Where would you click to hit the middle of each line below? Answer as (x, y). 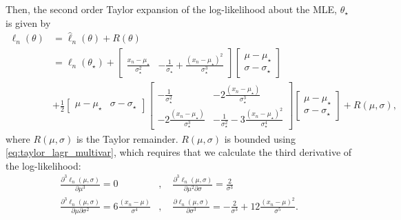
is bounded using (260, 138)
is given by (28, 22)
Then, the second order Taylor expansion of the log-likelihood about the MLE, (171, 9)
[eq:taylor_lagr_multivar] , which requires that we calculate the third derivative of (179, 152)
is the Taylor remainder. (127, 138)
